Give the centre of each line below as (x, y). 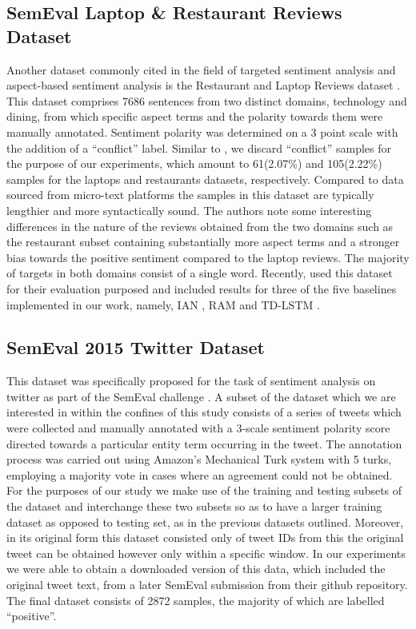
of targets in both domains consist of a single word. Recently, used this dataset (200, 273)
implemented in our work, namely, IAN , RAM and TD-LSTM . (163, 304)
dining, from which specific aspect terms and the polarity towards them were (195, 116)
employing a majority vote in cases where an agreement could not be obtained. (200, 474)
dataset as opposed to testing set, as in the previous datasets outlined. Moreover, (205, 522)
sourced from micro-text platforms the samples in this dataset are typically (190, 195)
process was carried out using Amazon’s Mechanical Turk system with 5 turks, (199, 459)
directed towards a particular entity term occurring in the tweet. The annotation (204, 443)
